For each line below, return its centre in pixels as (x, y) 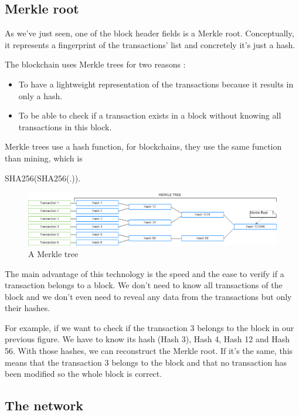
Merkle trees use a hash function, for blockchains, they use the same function (143, 146)
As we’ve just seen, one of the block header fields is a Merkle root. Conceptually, (149, 33)
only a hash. (40, 95)
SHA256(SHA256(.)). (43, 178)
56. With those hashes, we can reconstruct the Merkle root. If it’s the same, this (149, 351)
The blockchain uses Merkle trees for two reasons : (95, 64)
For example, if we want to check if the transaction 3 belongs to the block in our (149, 327)
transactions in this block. (65, 126)
